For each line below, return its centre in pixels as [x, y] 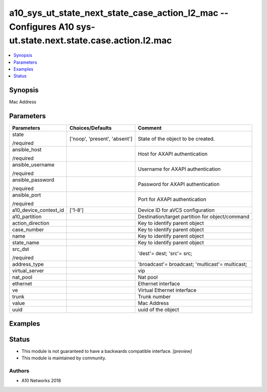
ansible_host [27, 150]
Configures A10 [42, 27]
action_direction [31, 223]
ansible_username [33, 165]
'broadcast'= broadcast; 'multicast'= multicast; [192, 264]
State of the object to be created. [176, 139]
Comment [150, 128]
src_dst [21, 249]
